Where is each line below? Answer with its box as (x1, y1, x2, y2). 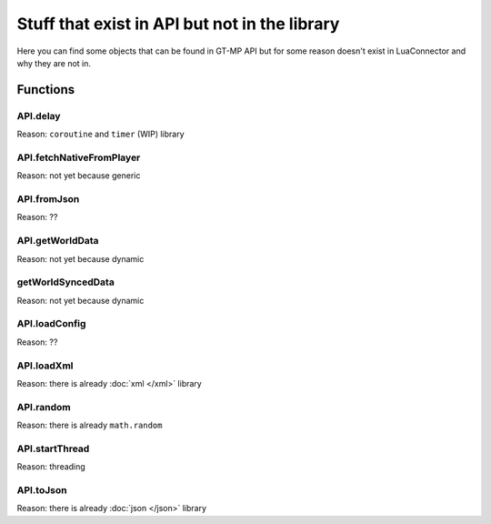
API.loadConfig (16, 317, 86, 330)
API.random (16, 400, 72, 413)
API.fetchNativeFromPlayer (16, 151, 141, 164)
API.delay (16, 109, 61, 122)
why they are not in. (16, 57, 91, 68)
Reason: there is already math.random (16, 419, 163, 431)
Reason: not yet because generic (16, 170, 141, 181)
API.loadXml (16, 359, 74, 372)
